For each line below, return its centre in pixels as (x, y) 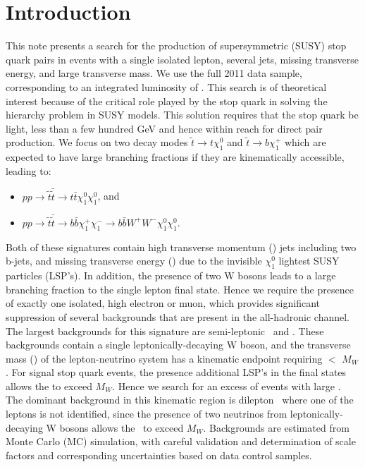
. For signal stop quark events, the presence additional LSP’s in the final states (176, 372)
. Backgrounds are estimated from (276, 427)
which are (305, 142)
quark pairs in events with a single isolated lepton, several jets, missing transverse (182, 59)
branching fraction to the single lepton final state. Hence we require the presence (180, 289)
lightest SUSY (309, 261)
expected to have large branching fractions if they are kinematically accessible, (175, 157)
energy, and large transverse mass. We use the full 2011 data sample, (154, 73)
